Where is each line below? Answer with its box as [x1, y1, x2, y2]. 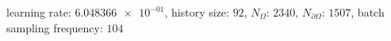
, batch [351, 4, 385, 20]
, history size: [164, 4, 229, 20]
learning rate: [6, 4, 71, 20]
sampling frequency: [6, 19, 103, 35]
